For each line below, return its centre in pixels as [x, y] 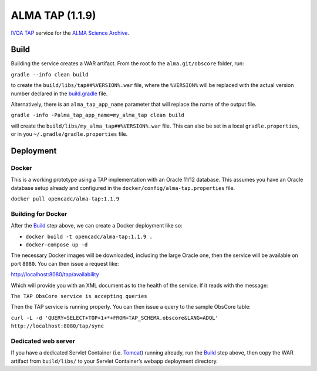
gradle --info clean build [50, 74]
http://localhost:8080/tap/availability [55, 275]
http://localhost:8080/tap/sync [57, 326]
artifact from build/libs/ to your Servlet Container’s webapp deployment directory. [114, 361]
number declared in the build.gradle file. [59, 93]
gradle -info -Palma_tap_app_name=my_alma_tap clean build [98, 115]
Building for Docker [39, 213]
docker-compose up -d [57, 245]
